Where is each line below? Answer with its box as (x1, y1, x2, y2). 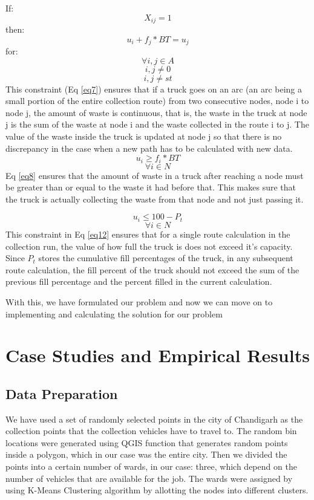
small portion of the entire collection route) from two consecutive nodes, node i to (5, 94, 309, 107)
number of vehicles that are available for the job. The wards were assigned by (5, 472, 293, 484)
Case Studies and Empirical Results (5, 343, 310, 368)
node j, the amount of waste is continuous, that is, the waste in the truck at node (5, 106, 307, 119)
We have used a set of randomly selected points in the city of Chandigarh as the (5, 412, 303, 425)
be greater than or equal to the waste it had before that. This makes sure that (5, 181, 296, 193)
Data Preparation (5, 384, 118, 403)
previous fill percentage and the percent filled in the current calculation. (5, 275, 272, 288)
